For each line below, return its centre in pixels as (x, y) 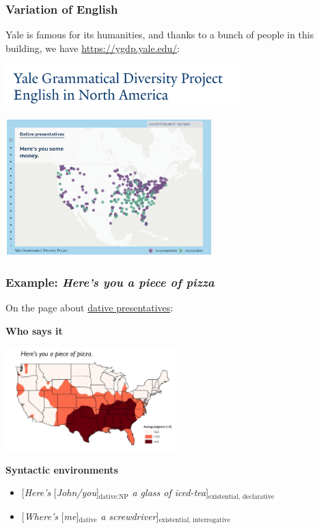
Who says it (34, 330)
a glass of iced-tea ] (170, 492)
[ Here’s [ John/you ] (60, 492)
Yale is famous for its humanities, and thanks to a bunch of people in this (160, 35)
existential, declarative (241, 496)
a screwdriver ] (130, 516)
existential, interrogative (195, 520)
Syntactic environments (62, 469)
